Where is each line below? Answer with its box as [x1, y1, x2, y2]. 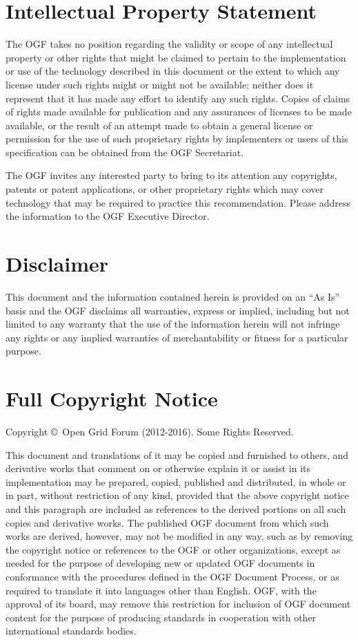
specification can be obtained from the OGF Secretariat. [6, 144, 244, 159]
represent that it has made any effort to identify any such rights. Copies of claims [6, 91, 350, 105]
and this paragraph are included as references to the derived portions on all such [6, 502, 346, 516]
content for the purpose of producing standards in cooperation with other [6, 610, 317, 624]
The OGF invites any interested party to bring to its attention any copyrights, [6, 168, 337, 182]
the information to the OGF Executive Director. [6, 209, 210, 223]
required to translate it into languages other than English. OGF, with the [6, 583, 317, 597]
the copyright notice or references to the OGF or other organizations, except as [6, 542, 341, 556]
